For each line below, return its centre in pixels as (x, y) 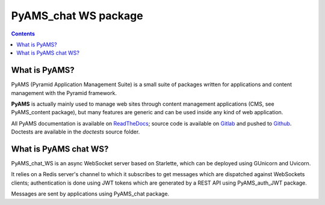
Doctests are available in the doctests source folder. (76, 132)
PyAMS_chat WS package (77, 16)
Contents (23, 34)
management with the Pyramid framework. (64, 93)
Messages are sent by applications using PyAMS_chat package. (90, 194)
